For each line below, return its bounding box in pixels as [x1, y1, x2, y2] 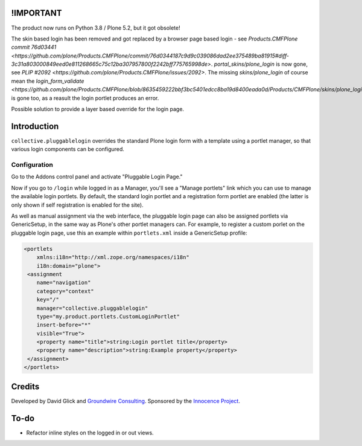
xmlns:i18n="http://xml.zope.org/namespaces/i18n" [36, 254, 189, 261]
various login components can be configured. [11, 146, 125, 153]
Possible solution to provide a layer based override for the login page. [11, 106, 184, 113]
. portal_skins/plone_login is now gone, [211, 60, 308, 68]
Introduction [11, 121, 59, 131]
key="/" [36, 296, 60, 303]
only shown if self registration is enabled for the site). [11, 201, 144, 208]
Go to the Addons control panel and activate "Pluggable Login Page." [11, 173, 183, 181]
